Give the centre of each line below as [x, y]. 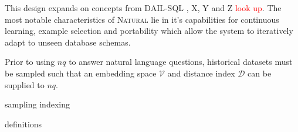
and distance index [201, 73]
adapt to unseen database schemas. [68, 42]
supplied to [25, 84]
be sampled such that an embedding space [81, 73]
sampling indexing [37, 104]
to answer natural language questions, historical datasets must [181, 62]
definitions [23, 124]
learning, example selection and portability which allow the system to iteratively [149, 31]
